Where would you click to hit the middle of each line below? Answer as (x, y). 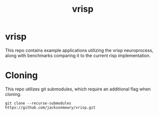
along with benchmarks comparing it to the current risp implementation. (78, 56)
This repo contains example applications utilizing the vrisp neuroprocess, (79, 50)
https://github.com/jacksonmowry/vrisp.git (50, 107)
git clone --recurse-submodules (38, 103)
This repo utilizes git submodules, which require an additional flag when (78, 89)
